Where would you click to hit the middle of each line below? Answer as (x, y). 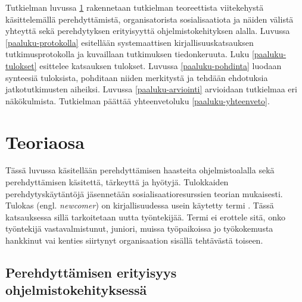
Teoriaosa (45, 141)
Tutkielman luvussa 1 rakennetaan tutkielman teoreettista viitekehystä (135, 7)
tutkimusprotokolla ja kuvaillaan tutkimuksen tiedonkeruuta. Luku (127, 54)
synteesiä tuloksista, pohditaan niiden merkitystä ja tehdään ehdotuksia (137, 77)
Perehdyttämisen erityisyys (91, 273)
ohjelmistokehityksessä (76, 290)
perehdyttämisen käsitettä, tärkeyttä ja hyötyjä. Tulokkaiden (117, 182)
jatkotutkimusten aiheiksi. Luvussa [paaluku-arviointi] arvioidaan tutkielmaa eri (151, 89)
